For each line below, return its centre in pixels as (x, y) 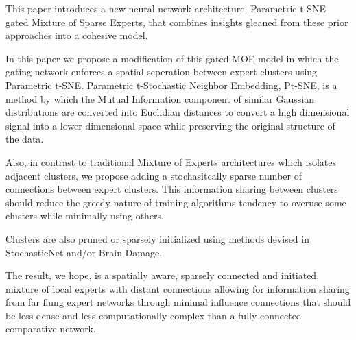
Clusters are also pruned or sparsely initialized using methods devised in (157, 238)
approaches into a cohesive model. (77, 35)
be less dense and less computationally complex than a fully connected (154, 315)
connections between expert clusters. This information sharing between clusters (172, 189)
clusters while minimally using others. (85, 216)
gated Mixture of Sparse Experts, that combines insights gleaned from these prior (177, 22)
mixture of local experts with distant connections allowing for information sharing (178, 288)
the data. (25, 139)
